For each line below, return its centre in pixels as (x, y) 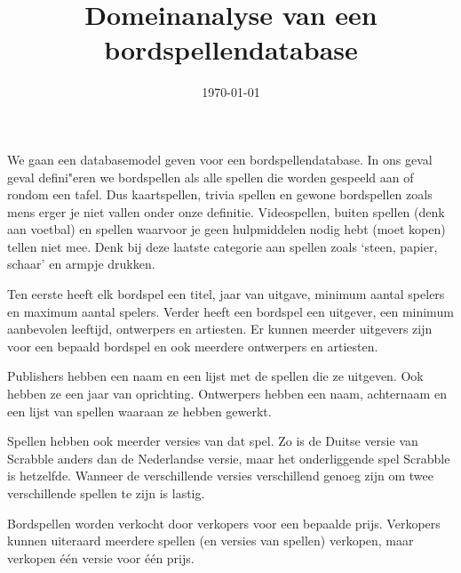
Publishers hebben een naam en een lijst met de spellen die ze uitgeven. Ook (215, 376)
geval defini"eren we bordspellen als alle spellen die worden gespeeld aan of (211, 177)
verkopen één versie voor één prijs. (101, 557)
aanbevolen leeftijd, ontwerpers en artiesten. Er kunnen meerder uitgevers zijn (220, 329)
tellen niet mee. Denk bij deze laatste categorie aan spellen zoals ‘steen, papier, (223, 246)
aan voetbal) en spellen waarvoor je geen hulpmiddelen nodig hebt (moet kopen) (227, 229)
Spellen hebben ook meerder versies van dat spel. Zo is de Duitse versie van (213, 441)
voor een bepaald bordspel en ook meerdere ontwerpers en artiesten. (193, 346)
